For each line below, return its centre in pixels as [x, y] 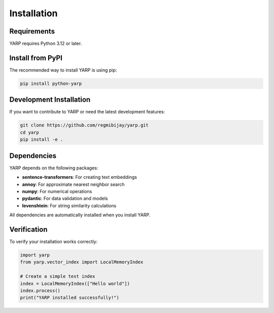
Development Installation [50, 100]
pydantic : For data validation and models [65, 199]
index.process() [40, 290]
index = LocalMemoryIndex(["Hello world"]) [75, 284]
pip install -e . [42, 139]
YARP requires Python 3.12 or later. [46, 44]
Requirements [32, 31]
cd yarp [29, 132]
